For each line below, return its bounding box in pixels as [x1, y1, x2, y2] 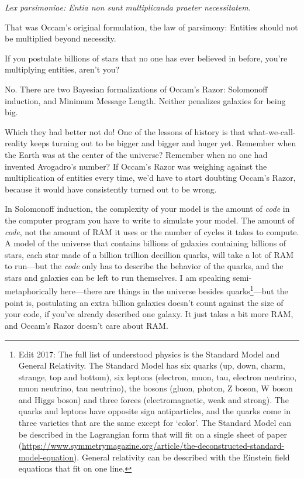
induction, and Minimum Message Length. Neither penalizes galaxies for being [5, 94, 286, 106]
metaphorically [5, 285, 58, 297]
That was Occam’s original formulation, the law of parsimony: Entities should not [5, 20, 298, 33]
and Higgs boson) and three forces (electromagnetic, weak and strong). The [18, 393, 289, 405]
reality [5, 137, 27, 149]
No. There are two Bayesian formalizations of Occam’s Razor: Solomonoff [5, 82, 268, 95]
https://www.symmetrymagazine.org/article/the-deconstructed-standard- [22, 439, 285, 452]
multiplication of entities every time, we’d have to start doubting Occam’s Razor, [5, 171, 296, 184]
